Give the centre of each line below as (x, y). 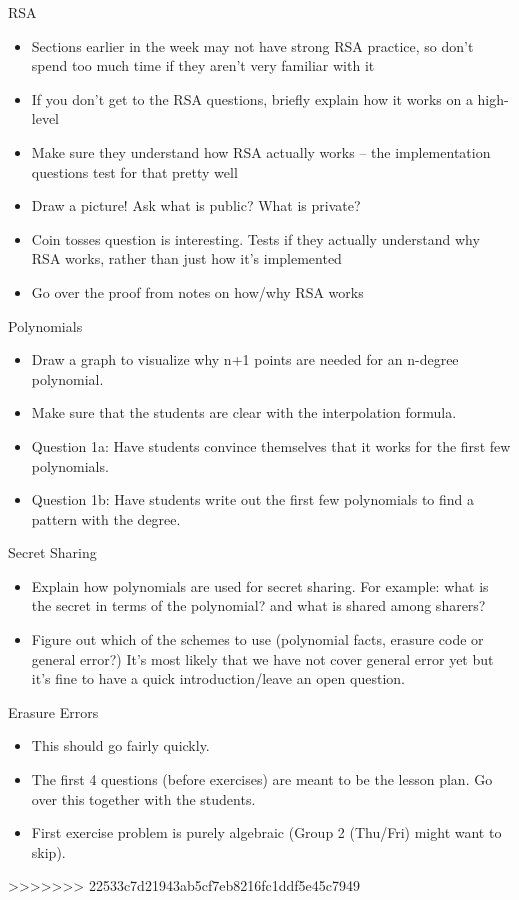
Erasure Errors (53, 711)
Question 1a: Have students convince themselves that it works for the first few (271, 445)
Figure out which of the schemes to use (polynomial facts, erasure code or (257, 639)
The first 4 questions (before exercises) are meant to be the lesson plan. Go (262, 779)
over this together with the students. (143, 798)
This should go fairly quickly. (120, 745)
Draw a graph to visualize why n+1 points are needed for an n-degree (245, 359)
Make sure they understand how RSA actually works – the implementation (261, 151)
